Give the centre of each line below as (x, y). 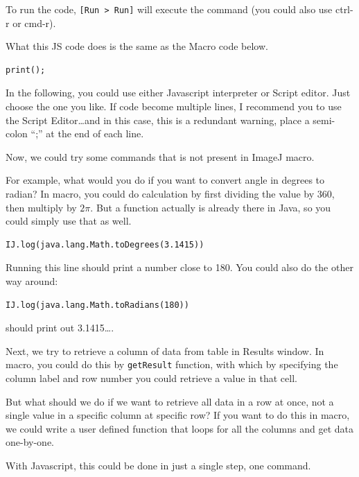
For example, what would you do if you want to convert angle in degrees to (165, 180)
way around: (32, 280)
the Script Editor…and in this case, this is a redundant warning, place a (158, 120)
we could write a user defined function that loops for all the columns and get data (180, 428)
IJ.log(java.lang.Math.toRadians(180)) (97, 305)
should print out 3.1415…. (60, 328)
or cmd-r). (34, 23)
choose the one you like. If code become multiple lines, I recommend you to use (174, 106)
